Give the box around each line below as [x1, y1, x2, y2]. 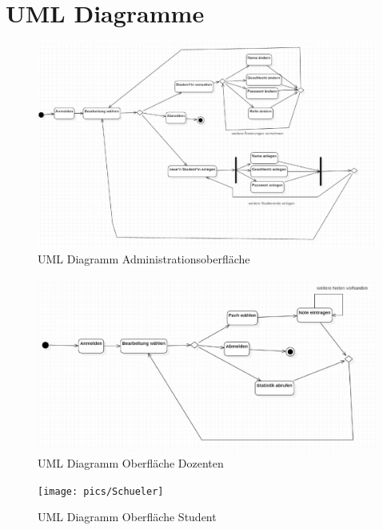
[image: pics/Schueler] [38, 485, 164, 497]
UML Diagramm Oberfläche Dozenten [38, 455, 224, 472]
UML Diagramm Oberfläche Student [38, 508, 217, 525]
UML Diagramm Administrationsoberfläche [38, 250, 250, 267]
